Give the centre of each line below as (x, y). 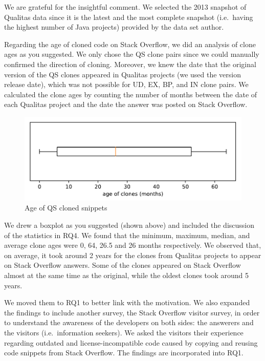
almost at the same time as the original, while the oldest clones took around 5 (126, 275)
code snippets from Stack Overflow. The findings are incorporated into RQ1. (124, 353)
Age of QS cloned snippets (66, 208)
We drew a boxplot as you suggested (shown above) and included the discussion (129, 225)
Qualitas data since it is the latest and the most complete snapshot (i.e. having (129, 17)
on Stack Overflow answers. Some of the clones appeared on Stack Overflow (123, 265)
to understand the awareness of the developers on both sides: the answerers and (129, 322)
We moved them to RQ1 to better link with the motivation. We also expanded (127, 302)
